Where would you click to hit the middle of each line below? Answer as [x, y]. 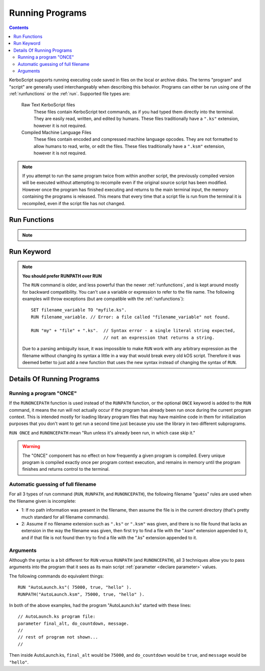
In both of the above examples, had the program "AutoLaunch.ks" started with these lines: [100, 605]
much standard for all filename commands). [66, 517]
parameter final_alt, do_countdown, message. [74, 623]
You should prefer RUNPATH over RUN [62, 276]
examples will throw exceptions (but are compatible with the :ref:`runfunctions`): [103, 299]
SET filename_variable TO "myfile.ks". [79, 310]
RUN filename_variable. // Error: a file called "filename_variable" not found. [131, 317]
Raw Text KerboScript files [48, 105]
